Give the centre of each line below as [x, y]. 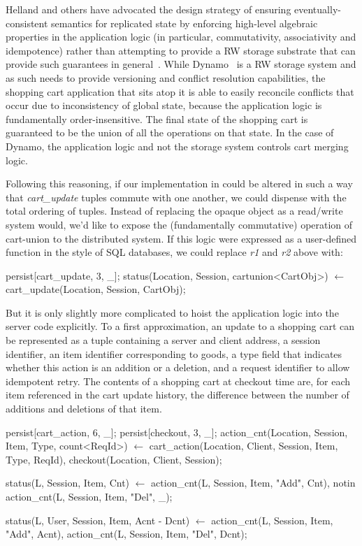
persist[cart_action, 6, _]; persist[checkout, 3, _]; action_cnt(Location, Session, [177, 432]
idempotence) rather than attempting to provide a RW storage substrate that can [181, 50]
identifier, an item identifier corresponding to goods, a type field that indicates [174, 353]
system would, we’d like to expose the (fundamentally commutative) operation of [179, 224]
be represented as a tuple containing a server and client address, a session [163, 340]
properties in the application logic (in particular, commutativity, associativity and [181, 37]
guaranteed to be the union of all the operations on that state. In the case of [170, 132]
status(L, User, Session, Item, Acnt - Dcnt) [98, 520]
